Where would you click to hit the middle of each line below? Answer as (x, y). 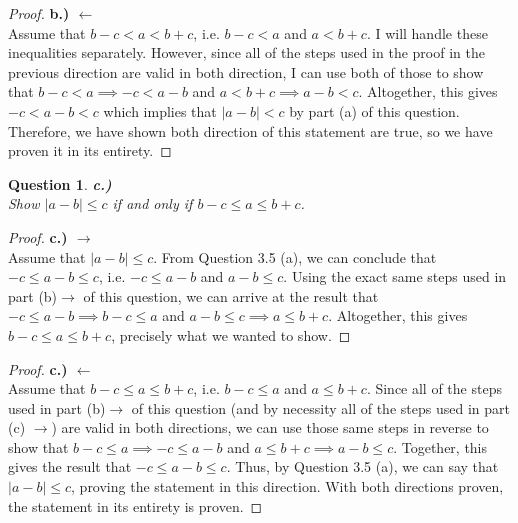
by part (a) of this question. (374, 110)
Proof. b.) (39, 13)
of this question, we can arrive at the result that (231, 295)
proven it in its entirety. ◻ (90, 150)
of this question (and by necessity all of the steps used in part (320, 407)
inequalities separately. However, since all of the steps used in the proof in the (246, 52)
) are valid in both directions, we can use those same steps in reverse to (270, 427)
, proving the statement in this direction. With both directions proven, (287, 486)
